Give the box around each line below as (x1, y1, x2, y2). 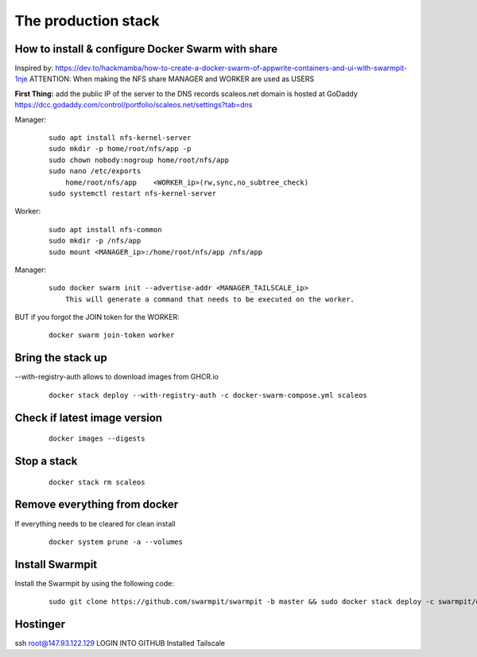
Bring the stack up (14, 351, 107, 365)
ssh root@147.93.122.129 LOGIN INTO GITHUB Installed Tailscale (14, 639, 226, 648)
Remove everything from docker (14, 498, 179, 511)
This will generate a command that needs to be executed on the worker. (64, 294, 355, 304)
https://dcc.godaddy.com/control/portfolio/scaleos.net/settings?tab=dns (14, 100, 253, 110)
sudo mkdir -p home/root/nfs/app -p (48, 144, 192, 154)
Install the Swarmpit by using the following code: (14, 578, 174, 588)
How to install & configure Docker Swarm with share (14, 42, 278, 56)
